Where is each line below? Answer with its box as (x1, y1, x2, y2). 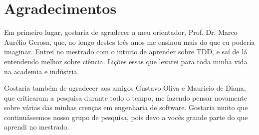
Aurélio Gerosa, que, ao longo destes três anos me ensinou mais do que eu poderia (4, 36, 255, 47)
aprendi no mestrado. (4, 122, 69, 132)
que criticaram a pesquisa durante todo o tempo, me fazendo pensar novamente (4, 92, 247, 103)
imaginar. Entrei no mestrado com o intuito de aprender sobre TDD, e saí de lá (4, 46, 248, 57)
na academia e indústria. (4, 66, 79, 76)
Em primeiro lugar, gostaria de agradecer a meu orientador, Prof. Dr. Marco (4, 27, 238, 37)
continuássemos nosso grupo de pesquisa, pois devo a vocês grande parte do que (4, 112, 248, 122)
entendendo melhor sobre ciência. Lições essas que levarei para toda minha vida (4, 56, 248, 66)
